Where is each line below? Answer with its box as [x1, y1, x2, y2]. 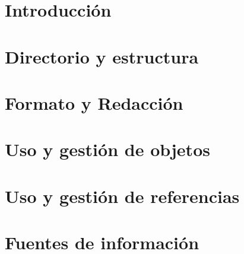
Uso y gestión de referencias [5, 183, 240, 208]
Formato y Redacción [5, 90, 183, 115]
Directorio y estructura [5, 44, 199, 68]
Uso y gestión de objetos [5, 137, 210, 161]
